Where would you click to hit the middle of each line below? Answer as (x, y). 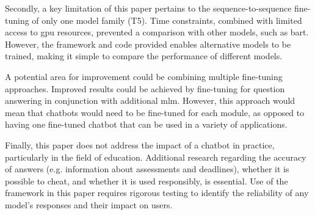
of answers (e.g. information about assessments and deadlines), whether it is (147, 169)
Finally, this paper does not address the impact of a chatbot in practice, (140, 144)
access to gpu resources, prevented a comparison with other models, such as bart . (157, 32)
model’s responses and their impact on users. (89, 204)
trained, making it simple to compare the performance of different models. (144, 56)
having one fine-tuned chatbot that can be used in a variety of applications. (146, 124)
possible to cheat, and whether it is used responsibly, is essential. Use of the (147, 180)
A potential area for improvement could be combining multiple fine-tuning (144, 76)
